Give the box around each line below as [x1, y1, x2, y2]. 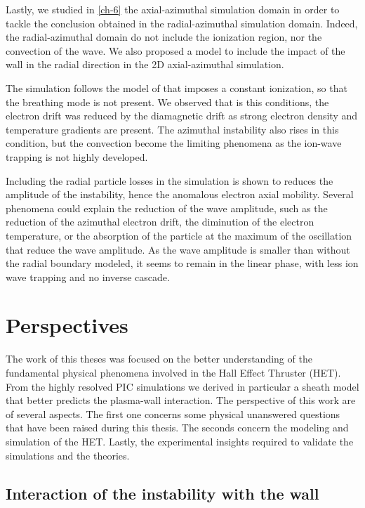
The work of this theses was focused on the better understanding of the [6, 351, 312, 366]
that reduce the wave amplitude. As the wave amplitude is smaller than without [6, 242, 350, 256]
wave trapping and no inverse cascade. [6, 269, 170, 284]
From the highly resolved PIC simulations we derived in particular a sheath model [6, 379, 359, 393]
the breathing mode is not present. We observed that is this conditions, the [6, 94, 329, 109]
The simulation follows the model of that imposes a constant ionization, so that [6, 80, 347, 95]
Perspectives [6, 311, 128, 339]
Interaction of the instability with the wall [6, 482, 319, 504]
